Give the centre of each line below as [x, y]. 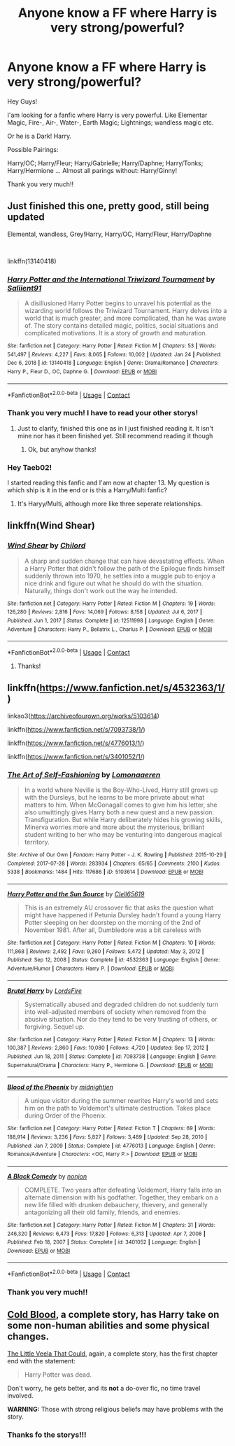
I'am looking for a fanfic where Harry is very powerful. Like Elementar [107, 115]
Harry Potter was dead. [58, 1375]
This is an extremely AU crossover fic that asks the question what [119, 908]
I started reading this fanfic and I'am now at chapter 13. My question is [108, 482]
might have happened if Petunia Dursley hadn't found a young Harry [123, 915]
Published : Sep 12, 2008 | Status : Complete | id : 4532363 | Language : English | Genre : [114, 960]
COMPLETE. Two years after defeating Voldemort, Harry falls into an [123, 1190]
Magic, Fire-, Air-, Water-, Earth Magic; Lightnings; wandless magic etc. [111, 122]
